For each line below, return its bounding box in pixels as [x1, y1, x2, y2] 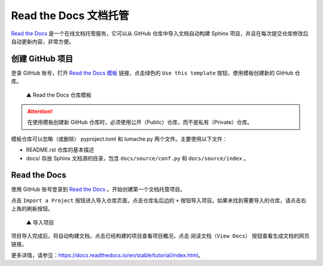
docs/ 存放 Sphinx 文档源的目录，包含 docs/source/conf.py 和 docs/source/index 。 [26, 154, 249, 162]
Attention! [27, 108, 53, 115]
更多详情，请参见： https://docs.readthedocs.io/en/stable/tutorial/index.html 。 [11, 251, 203, 259]
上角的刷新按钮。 [11, 205, 53, 212]
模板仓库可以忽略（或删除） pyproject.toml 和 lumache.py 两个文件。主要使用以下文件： [11, 135, 228, 143]
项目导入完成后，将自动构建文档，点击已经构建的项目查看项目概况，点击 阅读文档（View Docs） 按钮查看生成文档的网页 [11, 233, 310, 240]
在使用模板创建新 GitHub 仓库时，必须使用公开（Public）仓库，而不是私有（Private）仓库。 [27, 119, 253, 126]
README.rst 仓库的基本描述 [26, 146, 95, 153]
